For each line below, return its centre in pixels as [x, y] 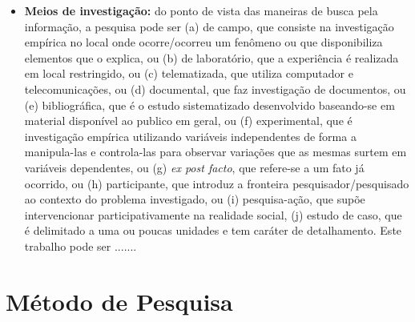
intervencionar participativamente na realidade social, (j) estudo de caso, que [213, 214]
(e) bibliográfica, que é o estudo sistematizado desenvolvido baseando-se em [210, 105]
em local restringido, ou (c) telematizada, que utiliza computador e [189, 73]
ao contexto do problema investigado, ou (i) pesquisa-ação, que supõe [195, 199]
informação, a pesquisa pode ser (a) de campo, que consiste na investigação [209, 26]
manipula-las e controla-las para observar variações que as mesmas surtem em [216, 152]
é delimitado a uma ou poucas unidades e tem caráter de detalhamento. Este [213, 230]
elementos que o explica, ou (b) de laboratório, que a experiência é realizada [212, 57]
